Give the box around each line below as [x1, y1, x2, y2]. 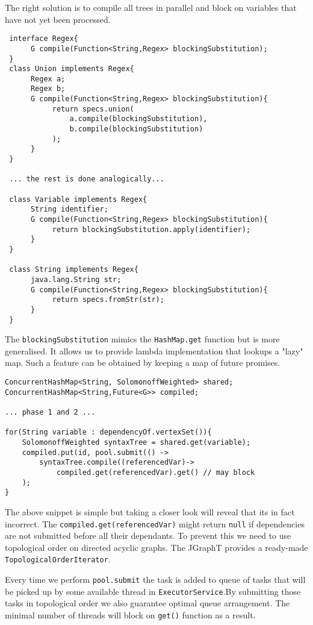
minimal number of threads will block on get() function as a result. [5, 608, 256, 621]
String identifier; [30, 205, 108, 214]
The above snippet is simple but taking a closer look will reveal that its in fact [5, 505, 295, 518]
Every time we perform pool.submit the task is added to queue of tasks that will [5, 573, 306, 586]
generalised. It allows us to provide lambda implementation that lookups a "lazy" [5, 344, 303, 357]
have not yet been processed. [5, 13, 111, 25]
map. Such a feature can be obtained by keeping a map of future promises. [5, 356, 280, 369]
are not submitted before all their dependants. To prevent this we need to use [5, 529, 291, 542]
